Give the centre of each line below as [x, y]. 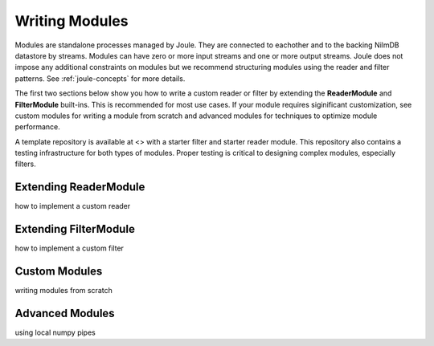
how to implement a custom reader [73, 206]
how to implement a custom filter [70, 248]
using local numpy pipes [55, 332]
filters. [25, 164]
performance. [37, 127]
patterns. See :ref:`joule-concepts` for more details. [100, 78]
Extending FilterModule [75, 229]
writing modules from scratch [63, 291]
